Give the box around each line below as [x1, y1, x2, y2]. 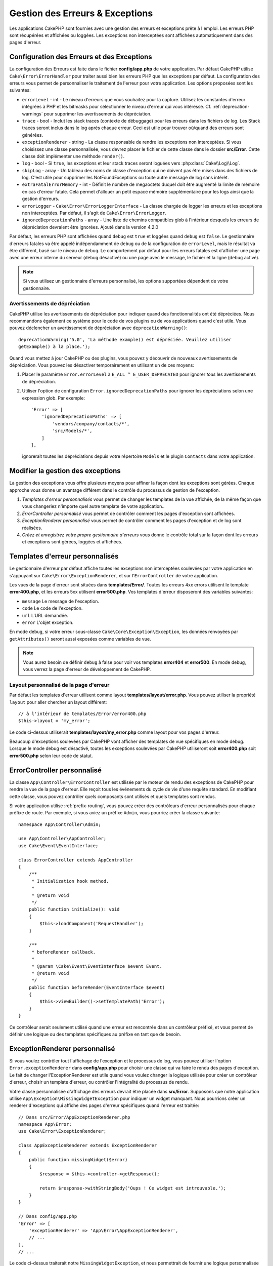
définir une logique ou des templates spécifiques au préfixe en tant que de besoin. [9, 1031, 181, 1038]
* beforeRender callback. [31, 949, 96, 955]
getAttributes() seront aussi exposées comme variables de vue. [9, 636, 151, 642]
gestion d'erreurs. [22, 195, 60, 202]
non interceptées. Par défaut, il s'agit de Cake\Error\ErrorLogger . [22, 210, 167, 216]
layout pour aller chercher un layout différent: [9, 699, 107, 705]
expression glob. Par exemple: [22, 395, 85, 401]
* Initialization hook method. [31, 878, 109, 884]
